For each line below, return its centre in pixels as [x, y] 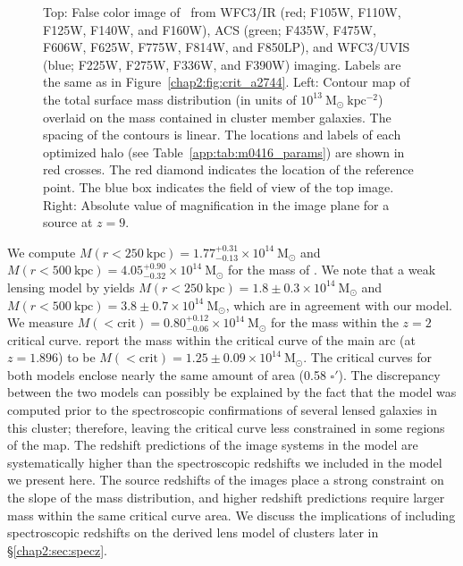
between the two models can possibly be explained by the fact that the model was [232, 392]
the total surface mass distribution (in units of [170, 99]
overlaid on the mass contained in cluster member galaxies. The [217, 117]
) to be [77, 357]
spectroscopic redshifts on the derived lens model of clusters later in [193, 532]
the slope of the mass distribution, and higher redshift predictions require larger [226, 498]
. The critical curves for [367, 357]
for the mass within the [334, 322]
